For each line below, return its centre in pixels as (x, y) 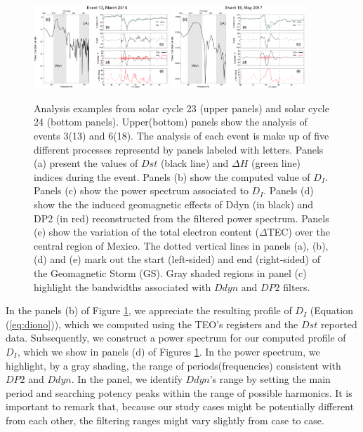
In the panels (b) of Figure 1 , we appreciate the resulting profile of (149, 310)
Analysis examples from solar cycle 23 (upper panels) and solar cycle (181, 108)
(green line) (276, 163)
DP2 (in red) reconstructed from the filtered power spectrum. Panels (181, 218)
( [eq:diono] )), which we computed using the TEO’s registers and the (152, 324)
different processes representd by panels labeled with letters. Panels (179, 149)
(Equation (331, 310)
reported (339, 324)
